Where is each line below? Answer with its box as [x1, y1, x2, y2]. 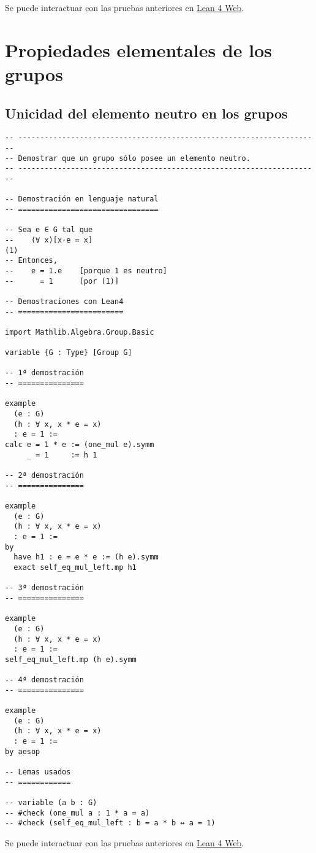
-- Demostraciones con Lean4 [5, 297, 124, 306]
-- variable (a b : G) [5, 798, 97, 808]
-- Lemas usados [5, 768, 71, 777]
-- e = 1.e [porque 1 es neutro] [5, 266, 167, 275]
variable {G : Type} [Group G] [5, 348, 132, 357]
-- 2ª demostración [5, 471, 84, 480]
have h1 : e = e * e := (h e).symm [13, 553, 159, 562]
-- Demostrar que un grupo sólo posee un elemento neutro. [5, 154, 250, 163]
